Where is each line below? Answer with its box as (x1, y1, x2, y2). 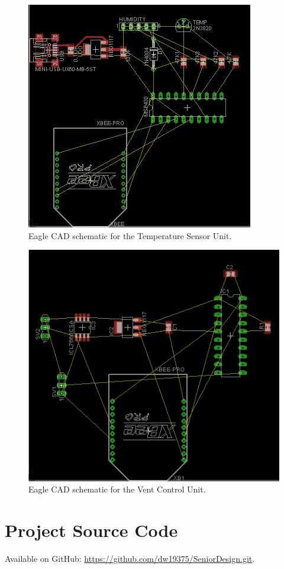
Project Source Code (5, 518, 178, 542)
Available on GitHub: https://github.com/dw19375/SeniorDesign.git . (5, 552, 255, 565)
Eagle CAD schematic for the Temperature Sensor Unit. (28, 229, 232, 241)
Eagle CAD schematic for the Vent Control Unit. (28, 483, 206, 495)
